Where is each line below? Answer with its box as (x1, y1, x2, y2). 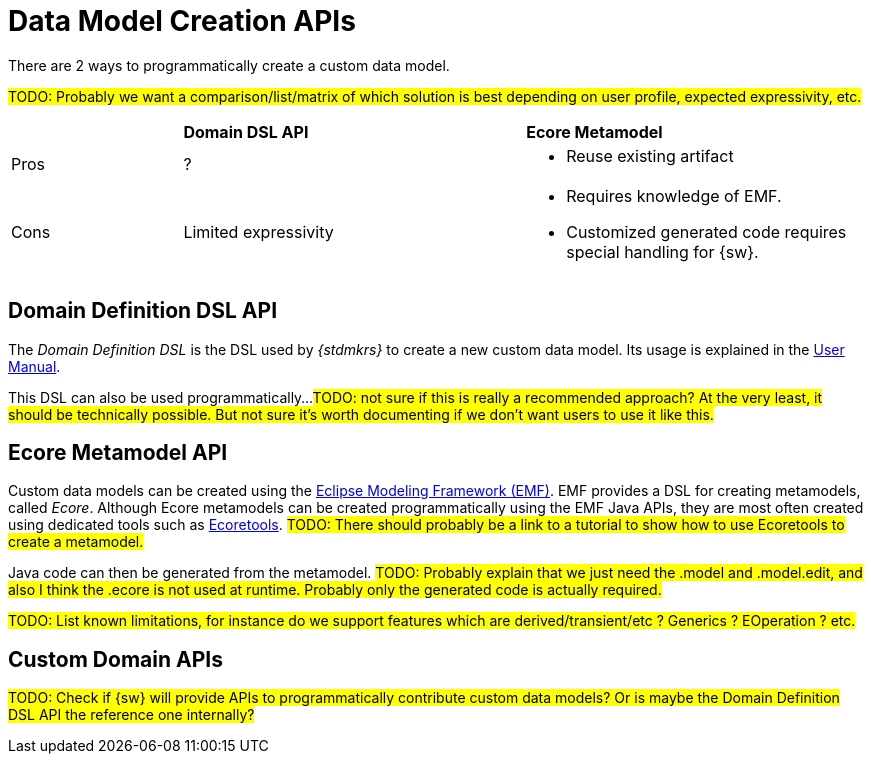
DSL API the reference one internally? (8, 706, 255, 724)
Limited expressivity (183, 221, 334, 242)
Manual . (8, 357, 61, 375)
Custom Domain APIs (8, 646, 223, 672)
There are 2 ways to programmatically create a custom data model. (8, 56, 450, 74)
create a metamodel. (8, 533, 144, 551)
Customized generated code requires (566, 221, 847, 242)
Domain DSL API (183, 121, 309, 142)
